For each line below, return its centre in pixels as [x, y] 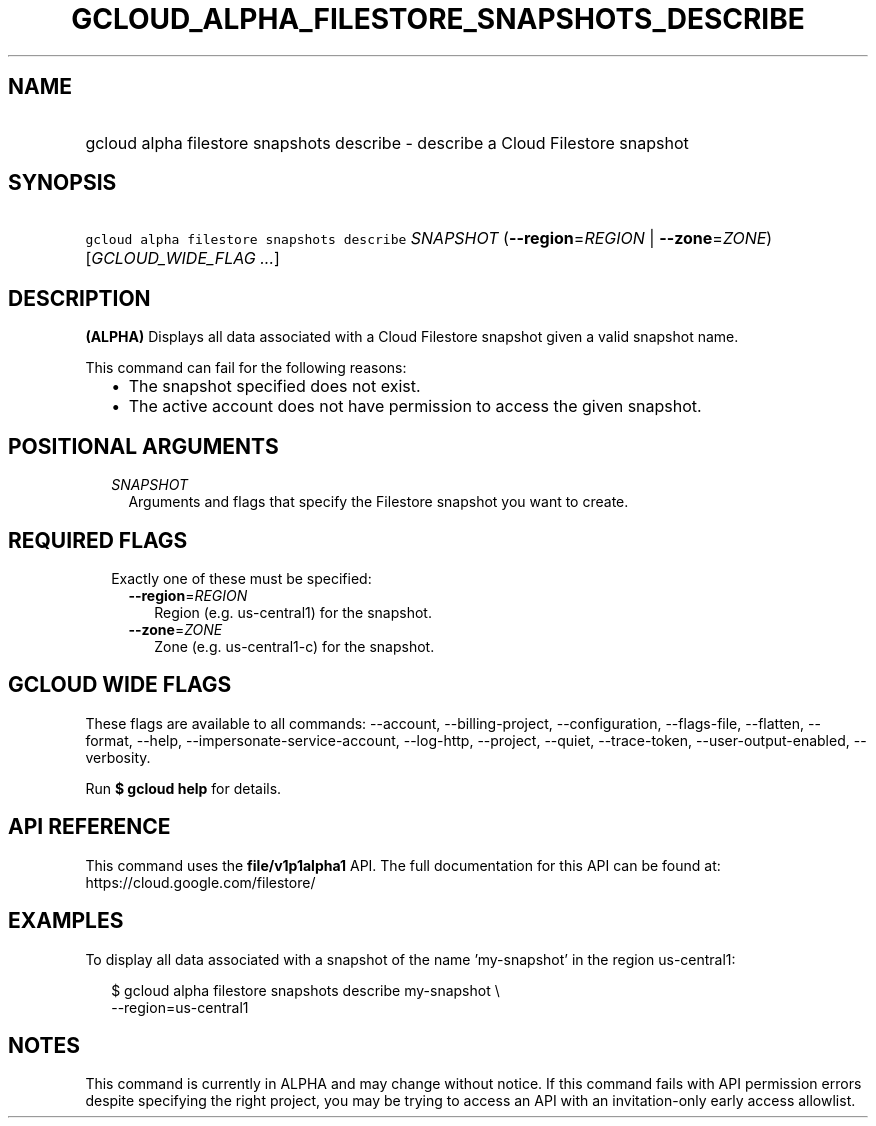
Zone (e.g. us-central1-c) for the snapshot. [294, 646]
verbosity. [118, 757]
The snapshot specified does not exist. [274, 386]
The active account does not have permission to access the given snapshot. [415, 406]
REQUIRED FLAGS [98, 540]
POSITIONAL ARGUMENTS [143, 446]
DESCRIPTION [79, 298]
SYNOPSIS [62, 183]
